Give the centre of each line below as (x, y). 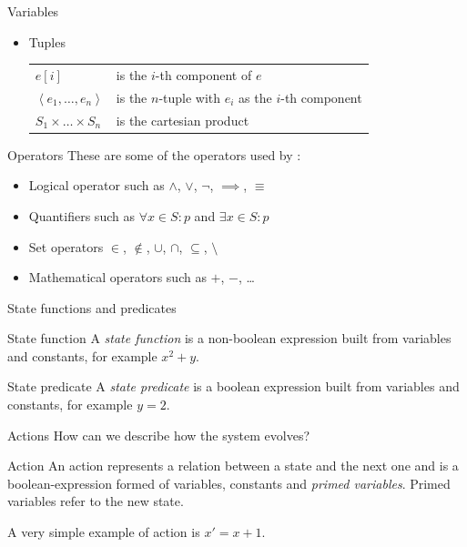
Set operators (66, 246)
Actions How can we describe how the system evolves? (159, 435)
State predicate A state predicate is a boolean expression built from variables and (233, 386)
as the (255, 97)
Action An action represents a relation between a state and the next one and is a (233, 466)
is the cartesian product (183, 120)
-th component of (203, 74)
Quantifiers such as (81, 215)
